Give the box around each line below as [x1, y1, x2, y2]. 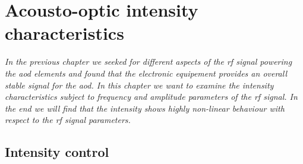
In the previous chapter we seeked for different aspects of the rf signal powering [5, 55, 292, 68]
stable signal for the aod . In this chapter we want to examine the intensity [5, 78, 274, 91]
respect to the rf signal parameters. [5, 113, 131, 126]
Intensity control [5, 143, 109, 161]
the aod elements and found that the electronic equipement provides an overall [5, 67, 288, 79]
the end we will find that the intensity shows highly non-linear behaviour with [5, 102, 285, 114]
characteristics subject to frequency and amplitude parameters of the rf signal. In [5, 90, 298, 103]
